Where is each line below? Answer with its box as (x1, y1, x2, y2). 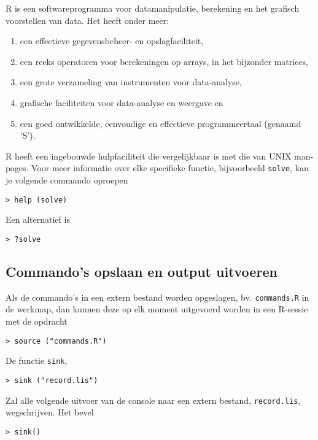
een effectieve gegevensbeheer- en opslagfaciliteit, (20, 34, 204, 47)
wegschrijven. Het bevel (6, 406, 94, 419)
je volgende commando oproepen (6, 174, 128, 186)
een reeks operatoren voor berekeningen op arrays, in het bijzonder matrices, (20, 55, 308, 68)
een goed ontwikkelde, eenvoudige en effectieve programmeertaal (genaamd (20, 117, 301, 129)
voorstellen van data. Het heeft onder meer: (6, 14, 169, 26)
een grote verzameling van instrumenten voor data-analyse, (20, 75, 242, 88)
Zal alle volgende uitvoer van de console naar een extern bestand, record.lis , (6, 393, 301, 406)
